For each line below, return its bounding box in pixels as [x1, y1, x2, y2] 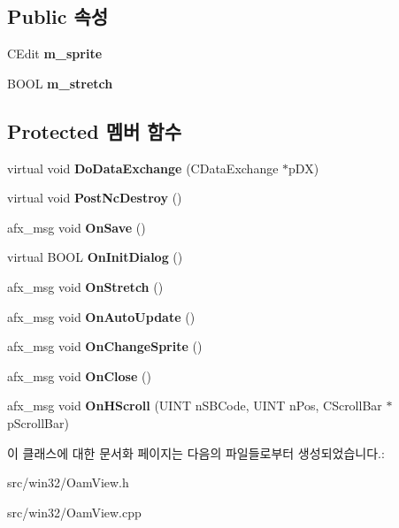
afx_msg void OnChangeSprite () [7, 337, 203, 356]
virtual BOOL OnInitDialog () [7, 248, 183, 266]
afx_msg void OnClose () [7, 366, 151, 385]
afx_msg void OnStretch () [7, 277, 164, 295]
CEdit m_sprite [7, 44, 103, 63]
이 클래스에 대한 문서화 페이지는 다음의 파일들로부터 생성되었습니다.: [7, 443, 385, 462]
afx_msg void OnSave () [7, 218, 146, 236]
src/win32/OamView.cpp [7, 502, 142, 521]
